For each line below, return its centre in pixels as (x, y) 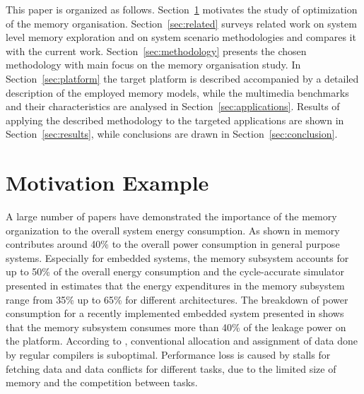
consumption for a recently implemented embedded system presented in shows (175, 313)
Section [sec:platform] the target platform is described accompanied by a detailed (182, 78)
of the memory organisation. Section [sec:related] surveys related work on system (181, 23)
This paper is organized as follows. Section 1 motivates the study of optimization (182, 9)
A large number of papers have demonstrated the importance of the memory (171, 216)
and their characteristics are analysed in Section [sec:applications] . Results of (173, 106)
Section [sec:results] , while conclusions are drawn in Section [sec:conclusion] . (172, 134)
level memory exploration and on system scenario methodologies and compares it (181, 37)
